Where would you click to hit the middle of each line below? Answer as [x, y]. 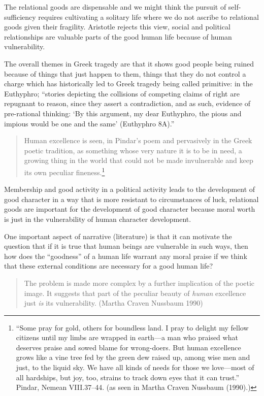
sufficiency [20, 16]
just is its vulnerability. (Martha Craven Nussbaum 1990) [113, 303]
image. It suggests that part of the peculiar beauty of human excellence [135, 293]
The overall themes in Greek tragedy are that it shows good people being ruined [129, 63]
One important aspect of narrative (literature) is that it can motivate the [118, 236]
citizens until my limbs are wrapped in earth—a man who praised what [127, 337]
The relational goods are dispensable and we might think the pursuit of [115, 7]
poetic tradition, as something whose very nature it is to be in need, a [133, 150]
